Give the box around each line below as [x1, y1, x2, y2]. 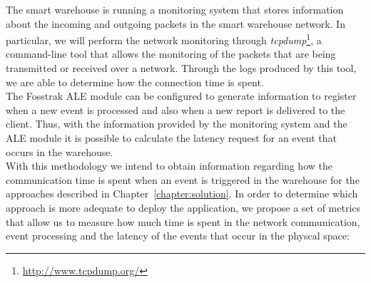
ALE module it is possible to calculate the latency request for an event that [6, 130, 337, 145]
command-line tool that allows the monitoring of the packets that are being [6, 46, 336, 61]
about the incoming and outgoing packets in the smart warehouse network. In [6, 16, 345, 31]
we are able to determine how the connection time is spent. [6, 74, 264, 89]
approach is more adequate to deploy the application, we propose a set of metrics [6, 200, 361, 215]
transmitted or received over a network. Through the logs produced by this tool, [6, 61, 357, 76]
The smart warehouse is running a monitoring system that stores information [6, 2, 344, 16]
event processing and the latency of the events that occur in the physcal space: [6, 228, 350, 243]
